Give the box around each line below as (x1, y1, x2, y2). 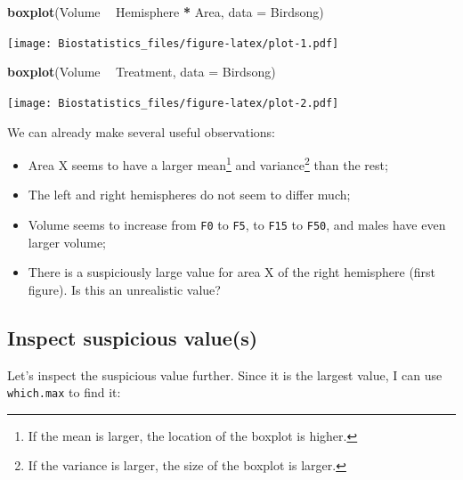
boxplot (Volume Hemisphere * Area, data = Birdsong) (7, 3, 324, 20)
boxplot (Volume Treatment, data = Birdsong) (7, 62, 276, 81)
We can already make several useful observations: (7, 122, 276, 141)
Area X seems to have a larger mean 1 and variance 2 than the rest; (28, 153, 388, 174)
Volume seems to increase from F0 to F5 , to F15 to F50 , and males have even (28, 215, 446, 233)
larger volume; (28, 232, 106, 251)
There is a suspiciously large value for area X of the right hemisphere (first (28, 263, 436, 281)
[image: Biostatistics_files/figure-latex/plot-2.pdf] (7, 96, 339, 110)
